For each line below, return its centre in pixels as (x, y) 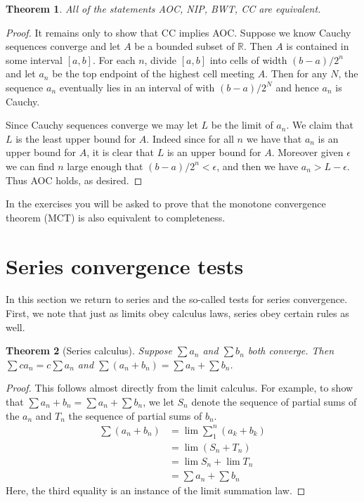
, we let (158, 401)
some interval (34, 59)
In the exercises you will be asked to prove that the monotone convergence (166, 204)
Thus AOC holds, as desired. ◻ (74, 180)
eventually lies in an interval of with (137, 87)
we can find (30, 166)
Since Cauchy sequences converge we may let (102, 125)
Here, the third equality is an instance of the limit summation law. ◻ (156, 490)
